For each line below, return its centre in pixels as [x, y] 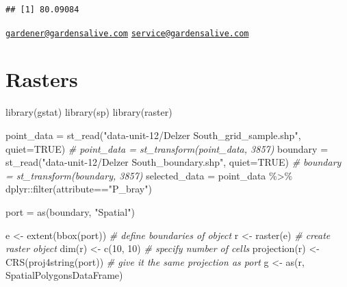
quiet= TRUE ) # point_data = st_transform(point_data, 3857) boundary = [167, 148]
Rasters [42, 79]
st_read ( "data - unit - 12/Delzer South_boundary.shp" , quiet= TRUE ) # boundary [173, 162]
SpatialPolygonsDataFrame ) [64, 275]
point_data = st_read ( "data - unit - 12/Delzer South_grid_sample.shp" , [153, 135]
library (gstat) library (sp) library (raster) [89, 112]
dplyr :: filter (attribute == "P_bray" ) [79, 189]
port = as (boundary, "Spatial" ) [70, 211]
